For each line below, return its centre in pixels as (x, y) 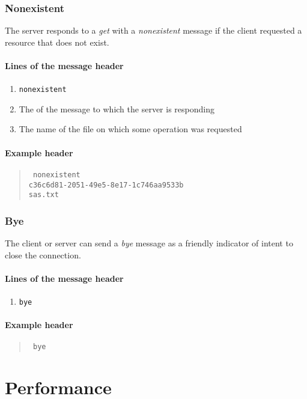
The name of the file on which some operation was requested (130, 129)
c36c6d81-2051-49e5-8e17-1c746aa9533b (106, 185)
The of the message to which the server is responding (117, 108)
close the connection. (43, 254)
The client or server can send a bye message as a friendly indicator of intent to (149, 243)
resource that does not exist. (57, 42)
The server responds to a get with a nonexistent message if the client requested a (153, 30)
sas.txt (44, 195)
